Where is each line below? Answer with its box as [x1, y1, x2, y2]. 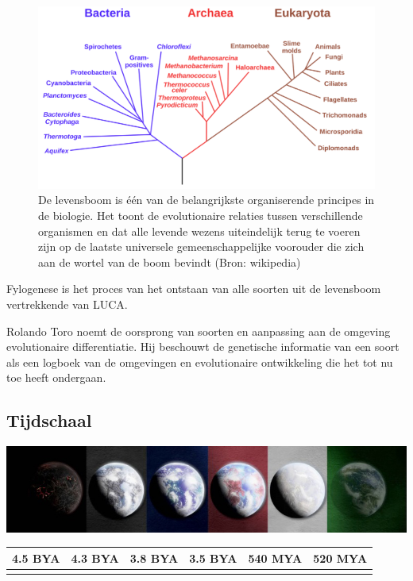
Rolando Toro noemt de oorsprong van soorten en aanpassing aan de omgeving [6, 322, 391, 339]
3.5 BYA [189, 549, 237, 566]
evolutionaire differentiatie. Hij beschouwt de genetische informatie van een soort [6, 338, 399, 355]
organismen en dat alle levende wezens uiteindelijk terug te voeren [38, 222, 361, 239]
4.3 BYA [71, 549, 119, 566]
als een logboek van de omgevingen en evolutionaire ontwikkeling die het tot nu [6, 353, 393, 370]
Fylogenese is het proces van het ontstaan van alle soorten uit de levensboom [6, 280, 381, 297]
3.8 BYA [129, 549, 179, 566]
